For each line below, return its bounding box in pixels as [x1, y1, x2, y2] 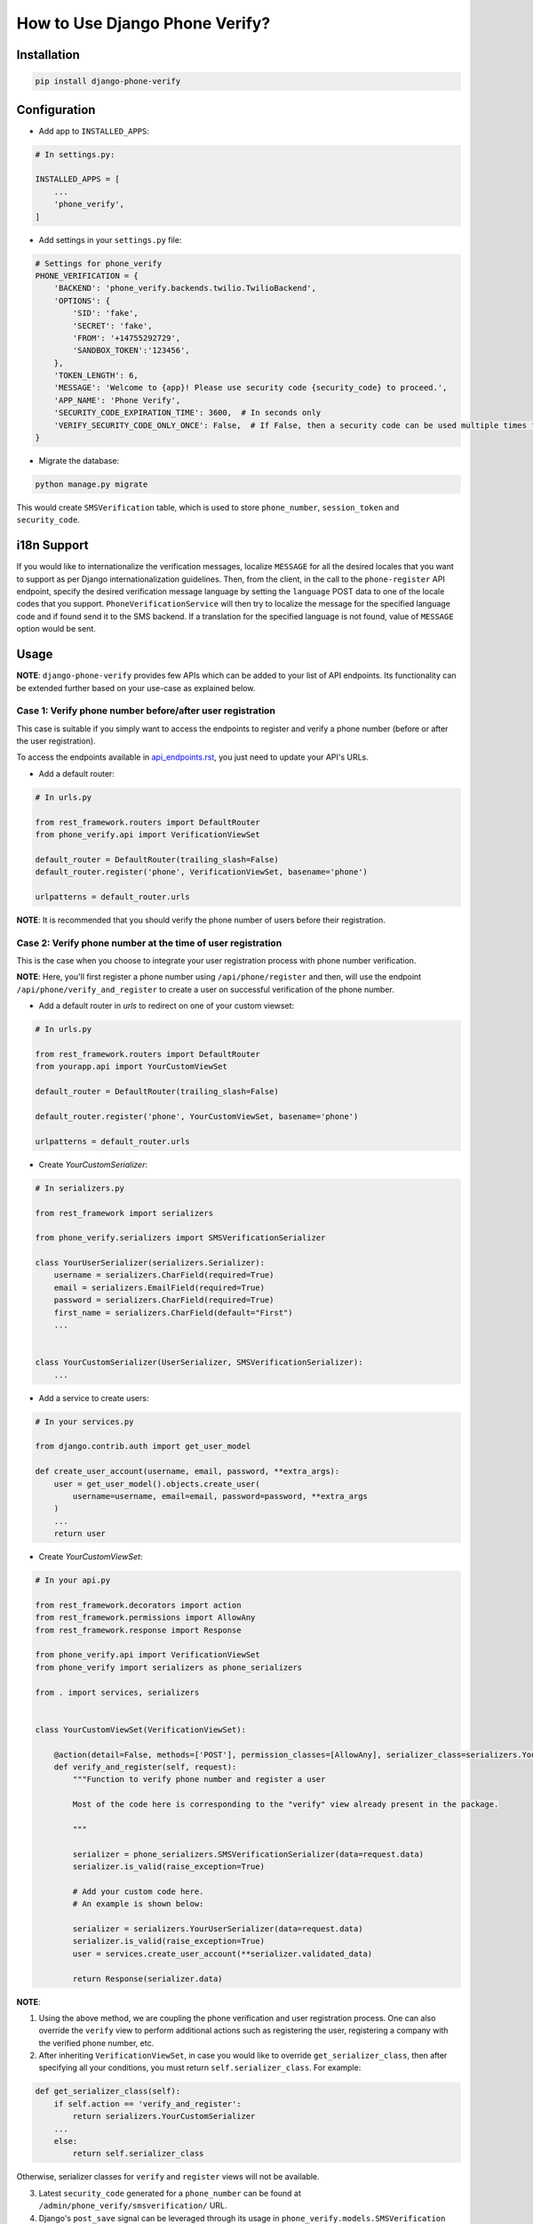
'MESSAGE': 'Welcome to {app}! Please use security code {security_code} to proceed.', [53, 383, 448, 393]
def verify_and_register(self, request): [53, 1761, 237, 1772]
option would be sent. [16, 624, 97, 634]
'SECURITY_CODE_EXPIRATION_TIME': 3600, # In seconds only [53, 407, 322, 418]
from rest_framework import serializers [35, 1208, 213, 1218]
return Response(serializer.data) [72, 1973, 223, 1984]
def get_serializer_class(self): [35, 2086, 181, 2097]
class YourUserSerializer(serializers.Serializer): [35, 1258, 266, 1268]
